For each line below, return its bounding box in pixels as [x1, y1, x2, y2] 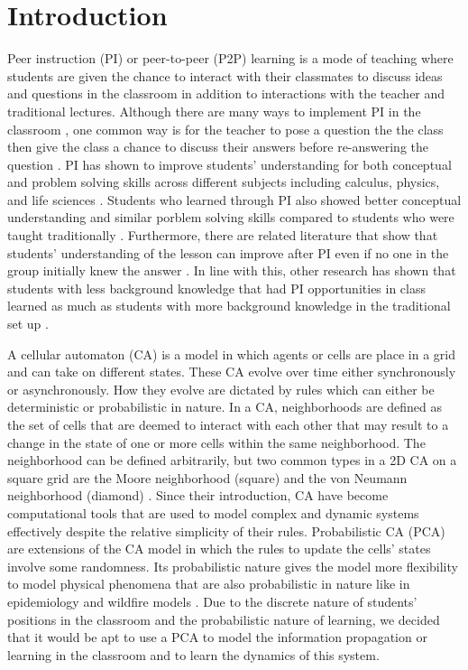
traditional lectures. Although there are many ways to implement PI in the [7, 101, 421, 120]
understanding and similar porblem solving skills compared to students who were [7, 208, 454, 227]
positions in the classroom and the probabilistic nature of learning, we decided [7, 610, 440, 628]
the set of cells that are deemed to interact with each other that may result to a [7, 415, 449, 433]
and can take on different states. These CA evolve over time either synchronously [7, 362, 456, 381]
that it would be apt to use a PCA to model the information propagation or [7, 628, 427, 647]
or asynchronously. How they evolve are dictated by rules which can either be [7, 379, 435, 398]
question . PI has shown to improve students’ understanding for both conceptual [7, 154, 452, 173]
